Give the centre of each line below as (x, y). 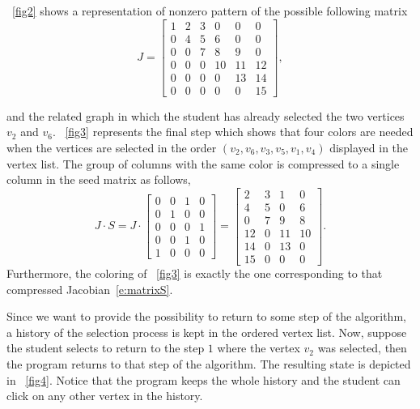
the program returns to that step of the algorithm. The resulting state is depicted (209, 363)
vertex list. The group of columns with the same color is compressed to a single (203, 163)
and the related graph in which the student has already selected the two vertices (206, 115)
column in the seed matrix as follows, (99, 179)
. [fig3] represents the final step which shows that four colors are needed (233, 132)
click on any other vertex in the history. (105, 396)
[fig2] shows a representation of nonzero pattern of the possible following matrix (210, 11)
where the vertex (259, 348)
